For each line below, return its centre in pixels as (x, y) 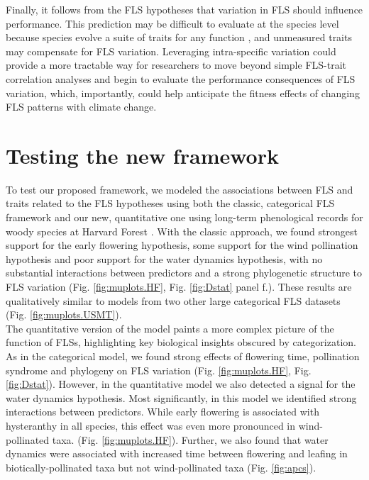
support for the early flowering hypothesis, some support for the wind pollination (182, 245)
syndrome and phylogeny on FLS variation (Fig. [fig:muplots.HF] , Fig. (159, 370)
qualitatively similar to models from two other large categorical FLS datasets (173, 300)
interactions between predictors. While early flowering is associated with (163, 412)
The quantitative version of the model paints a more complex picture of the (170, 328)
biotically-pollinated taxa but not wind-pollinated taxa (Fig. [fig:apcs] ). (161, 467)
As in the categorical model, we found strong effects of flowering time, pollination (183, 356)
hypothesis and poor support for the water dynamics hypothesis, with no (164, 258)
